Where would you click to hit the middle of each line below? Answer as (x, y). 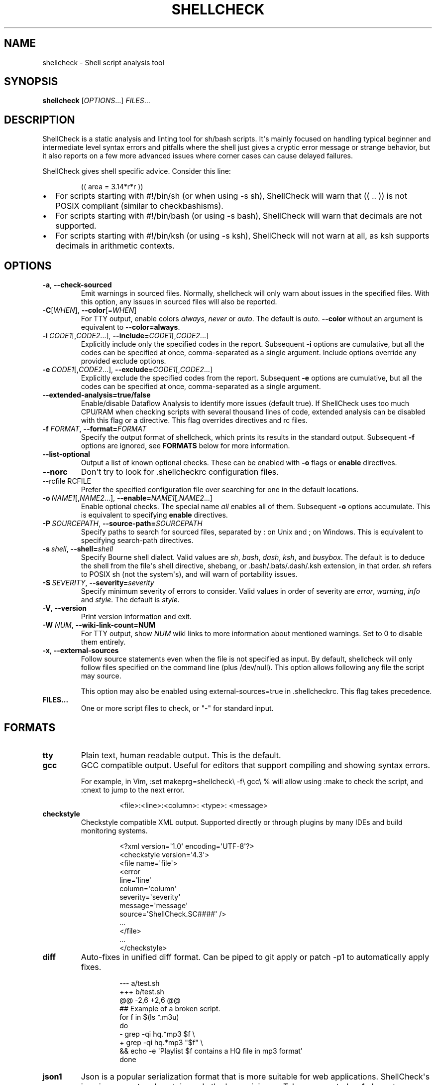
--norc (55, 472)
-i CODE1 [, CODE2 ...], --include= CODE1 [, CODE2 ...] (126, 336)
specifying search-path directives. (137, 541)
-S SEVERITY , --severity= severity (98, 583)
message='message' (154, 905)
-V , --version (64, 608)
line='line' (136, 880)
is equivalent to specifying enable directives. (154, 515)
